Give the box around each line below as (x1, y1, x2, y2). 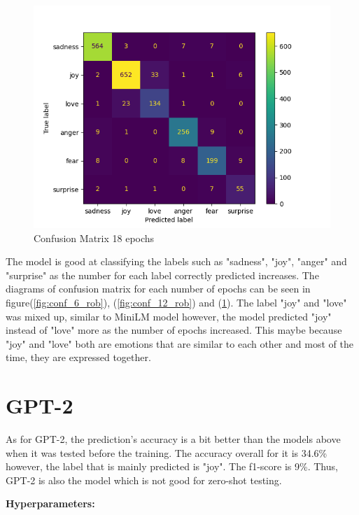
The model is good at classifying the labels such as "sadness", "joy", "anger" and (6, 254, 347, 269)
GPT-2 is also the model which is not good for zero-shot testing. (6, 472, 282, 487)
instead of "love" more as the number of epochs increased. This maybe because (6, 323, 342, 337)
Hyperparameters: (6, 496, 95, 511)
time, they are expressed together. (6, 350, 151, 365)
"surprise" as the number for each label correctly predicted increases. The (6, 267, 319, 282)
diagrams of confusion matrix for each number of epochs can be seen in (6, 281, 311, 296)
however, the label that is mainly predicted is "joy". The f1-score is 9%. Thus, (6, 459, 338, 474)
